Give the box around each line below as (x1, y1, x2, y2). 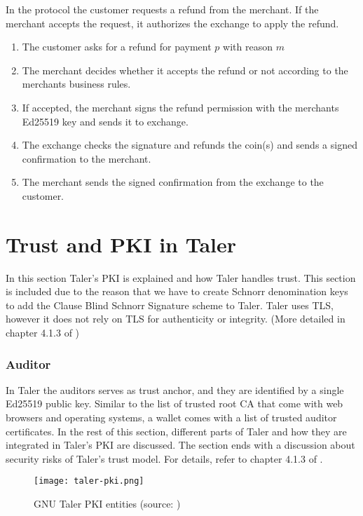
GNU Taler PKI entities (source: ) (34, 496, 181, 511)
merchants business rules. (22, 76, 131, 91)
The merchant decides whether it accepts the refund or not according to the (22, 62, 348, 77)
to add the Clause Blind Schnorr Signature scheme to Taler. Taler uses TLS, (6, 297, 334, 312)
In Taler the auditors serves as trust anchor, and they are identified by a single (6, 382, 344, 397)
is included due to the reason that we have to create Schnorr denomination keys (6, 284, 348, 299)
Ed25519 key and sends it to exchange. (22, 114, 189, 128)
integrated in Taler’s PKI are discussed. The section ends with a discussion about (6, 437, 355, 452)
